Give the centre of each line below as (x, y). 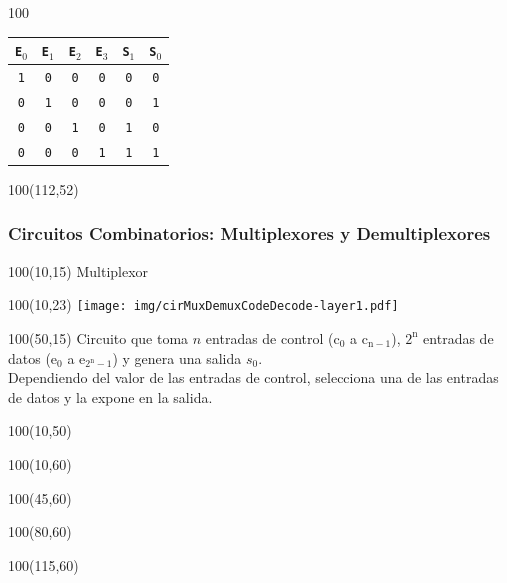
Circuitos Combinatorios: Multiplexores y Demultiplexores (249, 233)
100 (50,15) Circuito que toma (98, 337)
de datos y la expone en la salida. (110, 396)
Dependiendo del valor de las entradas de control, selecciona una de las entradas (253, 377)
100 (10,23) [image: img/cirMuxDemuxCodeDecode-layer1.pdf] (203, 304)
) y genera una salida (177, 357)
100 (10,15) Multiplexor (78, 270)
